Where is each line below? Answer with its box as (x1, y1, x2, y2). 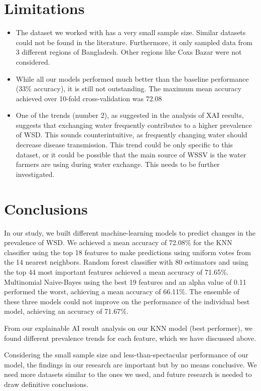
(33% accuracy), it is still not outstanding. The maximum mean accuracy (16, 83, 241, 94)
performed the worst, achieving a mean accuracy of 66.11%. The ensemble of (4, 286, 239, 297)
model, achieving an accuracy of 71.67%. (4, 306, 128, 316)
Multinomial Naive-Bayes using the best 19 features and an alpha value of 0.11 (4, 276, 246, 287)
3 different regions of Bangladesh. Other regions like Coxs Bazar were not (16, 47, 242, 57)
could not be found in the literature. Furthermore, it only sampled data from (16, 37, 252, 47)
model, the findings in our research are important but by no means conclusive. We (4, 359, 257, 369)
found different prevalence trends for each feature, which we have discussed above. (4, 332, 256, 343)
